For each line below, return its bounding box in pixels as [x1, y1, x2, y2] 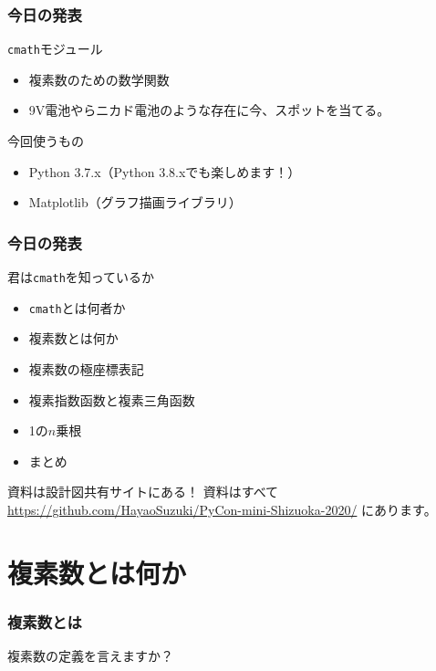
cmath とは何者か [28, 298, 126, 317]
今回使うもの [7, 131, 84, 151]
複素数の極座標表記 [28, 359, 144, 378]
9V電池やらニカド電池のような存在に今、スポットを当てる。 [28, 100, 390, 120]
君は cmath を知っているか [7, 267, 155, 287]
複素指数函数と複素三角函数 [28, 390, 195, 409]
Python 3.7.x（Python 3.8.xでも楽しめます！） [28, 162, 301, 181]
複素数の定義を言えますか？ [7, 646, 173, 666]
